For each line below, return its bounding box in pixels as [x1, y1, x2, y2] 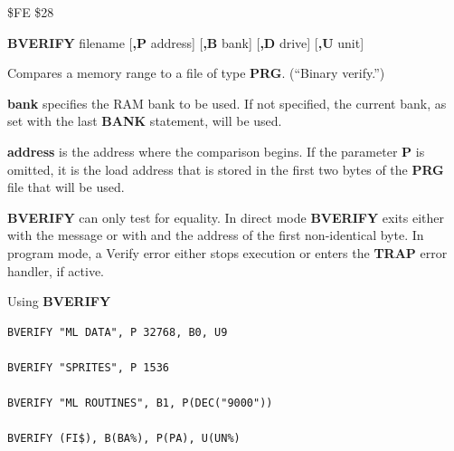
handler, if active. [7, 261, 105, 280]
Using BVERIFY [7, 292, 111, 311]
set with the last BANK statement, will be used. [7, 111, 282, 130]
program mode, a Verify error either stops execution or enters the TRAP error [7, 243, 448, 262]
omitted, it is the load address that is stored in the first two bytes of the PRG [7, 159, 444, 178]
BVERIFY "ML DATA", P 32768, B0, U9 [7, 325, 228, 339]
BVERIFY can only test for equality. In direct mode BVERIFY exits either [7, 207, 444, 226]
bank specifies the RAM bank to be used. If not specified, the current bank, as [7, 93, 447, 112]
